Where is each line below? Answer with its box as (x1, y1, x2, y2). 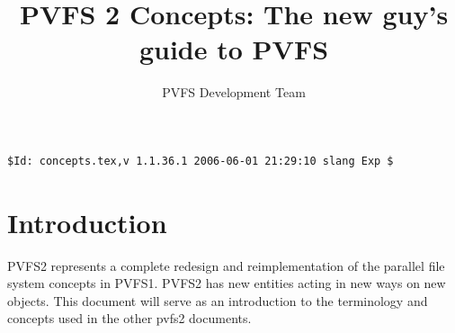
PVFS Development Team (162, 83, 306, 102)
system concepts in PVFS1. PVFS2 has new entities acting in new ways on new (7, 274, 446, 292)
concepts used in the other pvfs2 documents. (7, 309, 252, 328)
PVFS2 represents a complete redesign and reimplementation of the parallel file (7, 256, 445, 274)
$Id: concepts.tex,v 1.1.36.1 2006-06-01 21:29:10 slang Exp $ (7, 154, 394, 167)
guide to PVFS (138, 31, 329, 67)
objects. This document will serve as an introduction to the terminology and (7, 291, 428, 310)
